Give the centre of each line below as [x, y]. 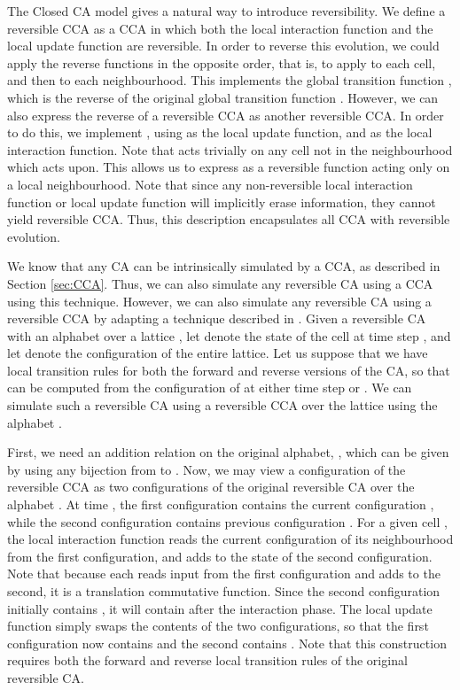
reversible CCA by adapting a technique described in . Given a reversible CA [217, 318]
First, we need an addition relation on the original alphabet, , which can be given [228, 452]
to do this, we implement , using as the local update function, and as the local [220, 132]
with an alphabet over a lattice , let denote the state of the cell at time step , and [229, 335]
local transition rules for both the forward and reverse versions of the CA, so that [229, 370]
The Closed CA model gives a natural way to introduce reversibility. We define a [226, 11]
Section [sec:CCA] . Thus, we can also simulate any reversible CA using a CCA [220, 283]
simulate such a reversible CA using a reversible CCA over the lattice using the [222, 405]
